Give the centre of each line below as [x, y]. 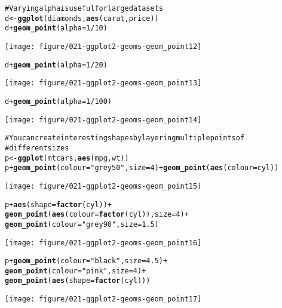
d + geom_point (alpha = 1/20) [56, 65]
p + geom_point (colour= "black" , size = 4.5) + [86, 261]
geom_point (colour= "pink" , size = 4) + [76, 271]
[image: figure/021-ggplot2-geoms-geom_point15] [103, 186]
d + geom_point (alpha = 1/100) [59, 101]
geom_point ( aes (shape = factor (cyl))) [78, 281]
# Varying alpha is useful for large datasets [84, 8]
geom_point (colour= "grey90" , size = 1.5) [82, 224]
